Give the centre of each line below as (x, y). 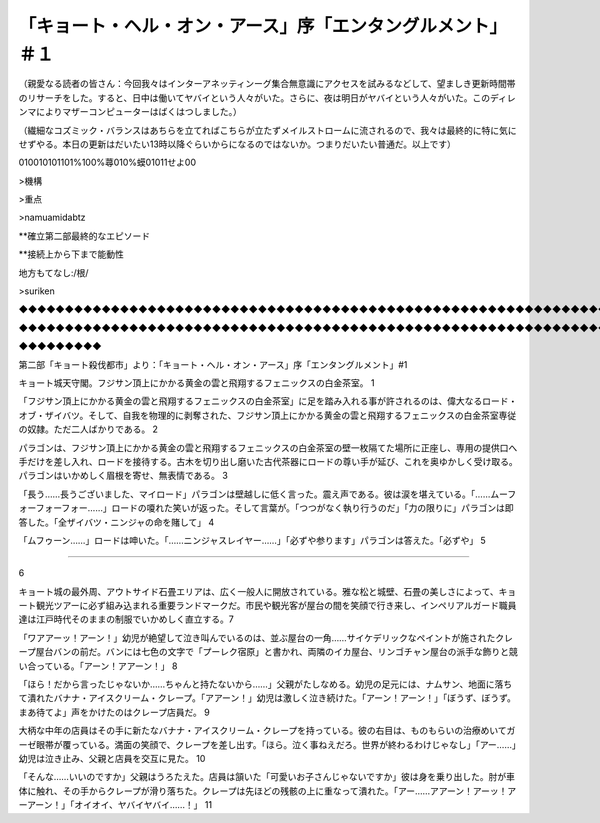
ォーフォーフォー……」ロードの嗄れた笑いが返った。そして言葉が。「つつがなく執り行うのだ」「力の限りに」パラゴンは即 (266, 508)
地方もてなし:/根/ (53, 272)
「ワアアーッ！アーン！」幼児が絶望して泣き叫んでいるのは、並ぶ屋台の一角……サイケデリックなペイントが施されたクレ (266, 637)
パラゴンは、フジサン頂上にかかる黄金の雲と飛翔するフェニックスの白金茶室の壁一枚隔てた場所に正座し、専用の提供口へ (268, 447)
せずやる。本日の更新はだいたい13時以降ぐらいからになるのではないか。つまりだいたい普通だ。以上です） (237, 144)
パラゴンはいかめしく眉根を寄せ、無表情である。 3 (123, 476)
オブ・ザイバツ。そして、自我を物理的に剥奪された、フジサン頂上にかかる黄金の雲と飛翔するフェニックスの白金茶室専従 (267, 415)
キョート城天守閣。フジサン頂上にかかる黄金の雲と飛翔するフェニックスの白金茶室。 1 (196, 382)
